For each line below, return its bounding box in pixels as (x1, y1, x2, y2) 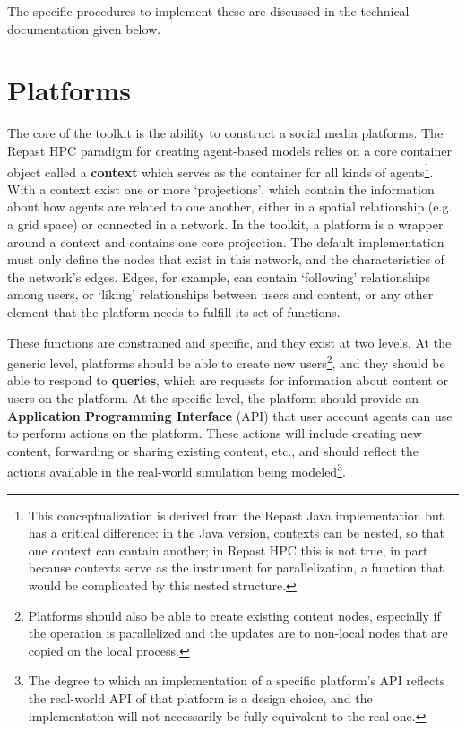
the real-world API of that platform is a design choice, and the (28, 688, 373, 707)
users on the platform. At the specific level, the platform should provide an (7, 388, 419, 407)
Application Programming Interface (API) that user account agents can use (7, 406, 453, 425)
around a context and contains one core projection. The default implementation (7, 232, 444, 251)
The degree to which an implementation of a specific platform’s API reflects (28, 671, 445, 690)
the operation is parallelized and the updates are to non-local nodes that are (28, 623, 448, 642)
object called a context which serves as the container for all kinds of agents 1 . (7, 159, 434, 181)
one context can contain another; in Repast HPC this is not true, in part (28, 540, 428, 559)
